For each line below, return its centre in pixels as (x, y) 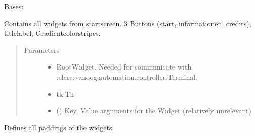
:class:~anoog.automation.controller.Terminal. (127, 76)
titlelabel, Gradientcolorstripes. (52, 33)
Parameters (41, 50)
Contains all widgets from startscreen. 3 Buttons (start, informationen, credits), (128, 23)
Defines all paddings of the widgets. (59, 127)
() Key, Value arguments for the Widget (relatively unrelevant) (154, 111)
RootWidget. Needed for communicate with (124, 67)
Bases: (14, 6)
